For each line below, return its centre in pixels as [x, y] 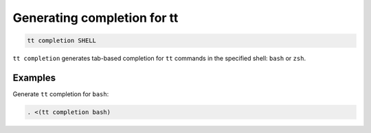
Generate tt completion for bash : [61, 94]
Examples [34, 77]
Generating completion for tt [95, 18]
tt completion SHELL [61, 41]
